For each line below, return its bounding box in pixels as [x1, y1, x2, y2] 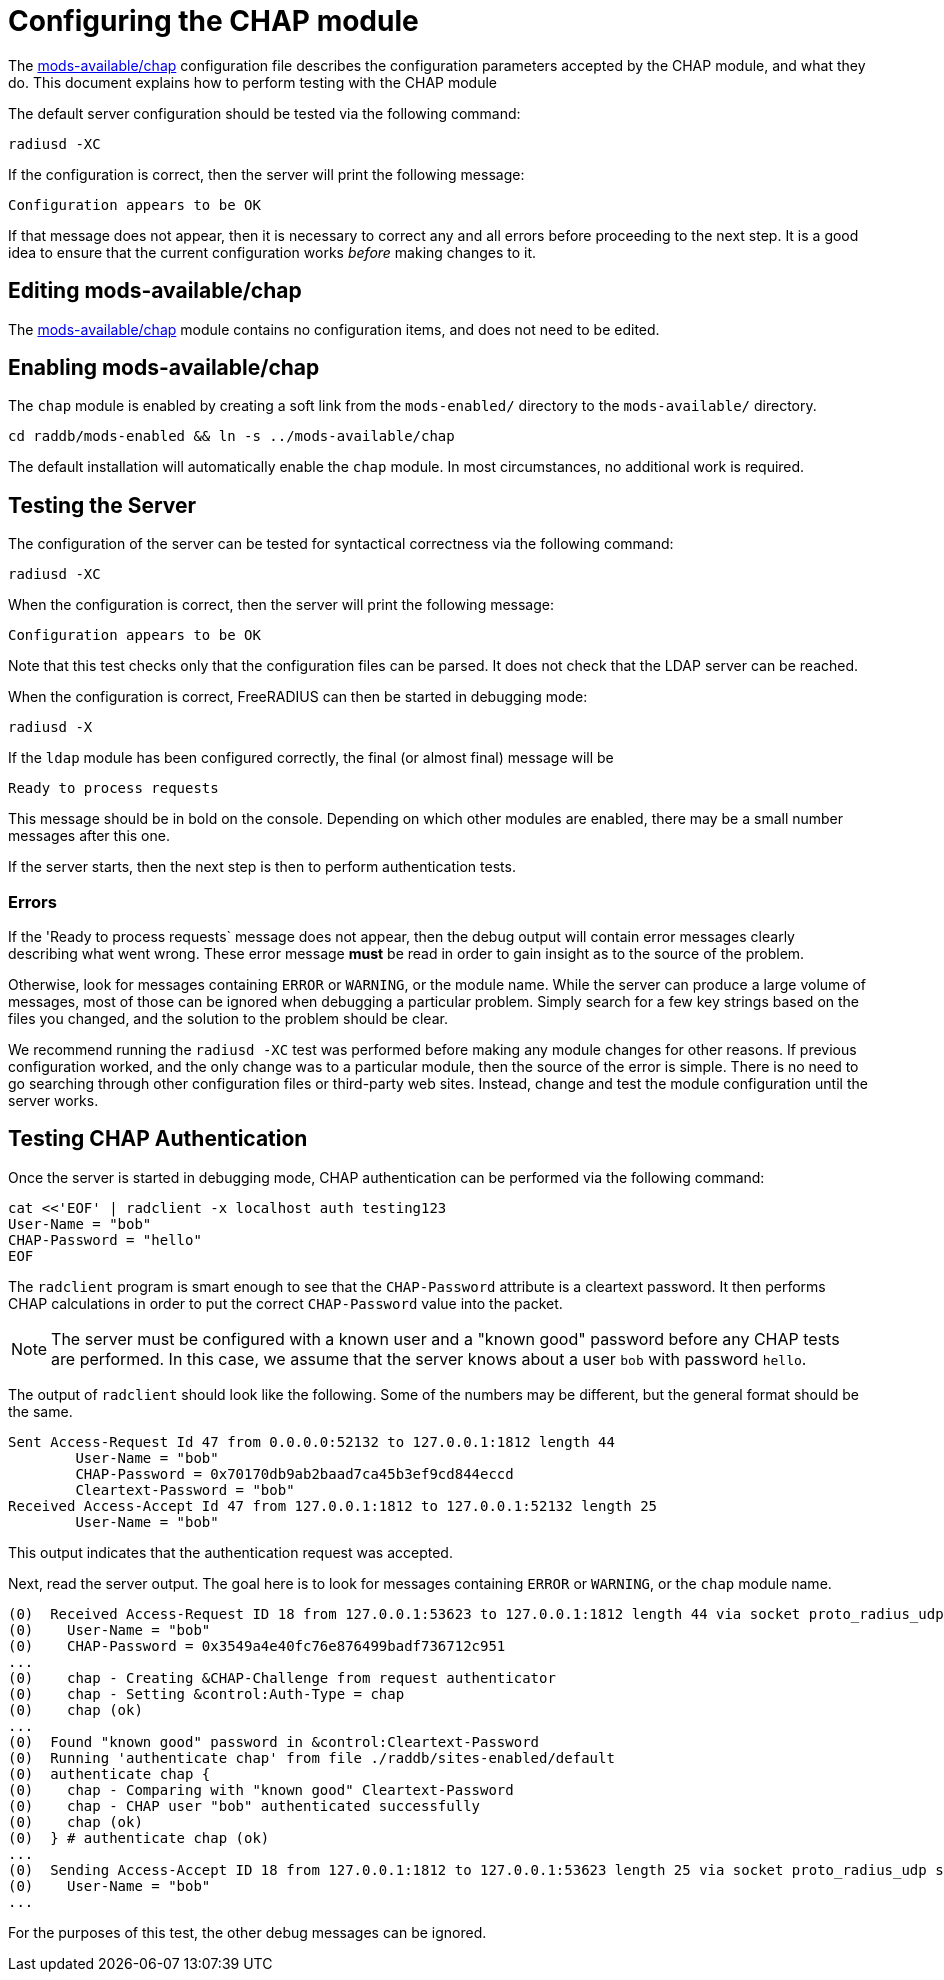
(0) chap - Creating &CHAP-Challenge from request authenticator [8, 1669, 556, 1686]
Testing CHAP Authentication [8, 1126, 308, 1152]
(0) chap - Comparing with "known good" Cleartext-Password [8, 1781, 514, 1798]
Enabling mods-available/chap [8, 355, 320, 381]
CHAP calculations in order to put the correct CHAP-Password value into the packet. [8, 1294, 563, 1312]
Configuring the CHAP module [8, 4, 419, 38]
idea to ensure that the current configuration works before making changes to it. [8, 243, 537, 261]
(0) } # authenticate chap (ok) [8, 1829, 270, 1846]
